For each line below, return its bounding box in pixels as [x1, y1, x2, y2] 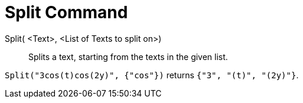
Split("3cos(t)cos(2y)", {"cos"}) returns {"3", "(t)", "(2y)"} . [5, 69, 299, 80]
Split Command [5, 2, 128, 22]
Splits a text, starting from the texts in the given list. [28, 51, 228, 62]
